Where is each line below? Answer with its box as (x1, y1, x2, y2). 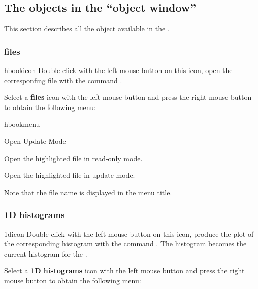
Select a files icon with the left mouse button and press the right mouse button (4, 92, 252, 102)
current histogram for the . (4, 248, 87, 259)
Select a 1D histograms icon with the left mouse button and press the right (4, 265, 245, 276)
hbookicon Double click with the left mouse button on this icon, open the (4, 65, 233, 76)
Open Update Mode (4, 135, 66, 146)
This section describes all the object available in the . (4, 23, 170, 34)
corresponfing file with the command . (4, 75, 122, 85)
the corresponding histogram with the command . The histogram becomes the (4, 238, 247, 249)
